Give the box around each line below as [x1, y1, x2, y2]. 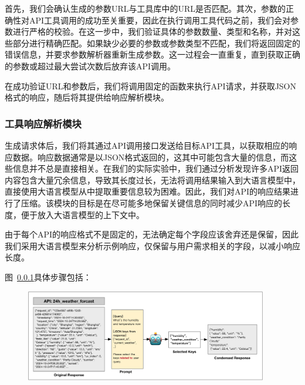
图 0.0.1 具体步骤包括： [5, 270, 91, 283]
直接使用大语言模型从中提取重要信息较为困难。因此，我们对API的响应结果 [5, 185, 291, 197]
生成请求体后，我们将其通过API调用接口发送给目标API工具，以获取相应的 [5, 139, 289, 151]
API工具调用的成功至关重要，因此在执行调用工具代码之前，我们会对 [29, 14, 291, 26]
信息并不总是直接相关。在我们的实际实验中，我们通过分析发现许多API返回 [12, 162, 299, 175]
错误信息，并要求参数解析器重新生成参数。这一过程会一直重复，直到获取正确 [5, 48, 300, 61]
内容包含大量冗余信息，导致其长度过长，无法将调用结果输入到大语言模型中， [5, 173, 300, 186]
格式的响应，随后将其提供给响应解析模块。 [5, 91, 169, 103]
